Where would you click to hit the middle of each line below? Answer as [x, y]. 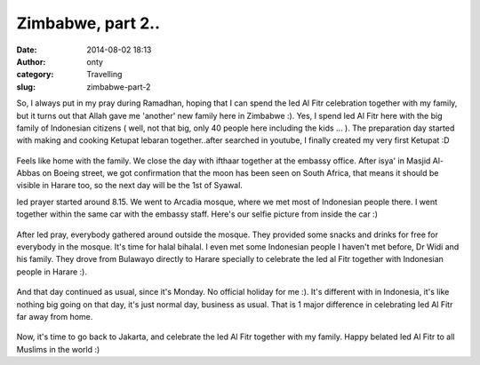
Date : [27, 50]
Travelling [104, 75]
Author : [31, 61]
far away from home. [55, 316]
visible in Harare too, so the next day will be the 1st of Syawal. [130, 186]
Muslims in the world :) [58, 349]
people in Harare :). [52, 272]
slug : [26, 87]
